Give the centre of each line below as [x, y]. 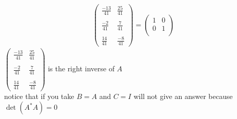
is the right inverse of [81, 68]
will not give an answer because [183, 96]
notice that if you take [39, 96]
